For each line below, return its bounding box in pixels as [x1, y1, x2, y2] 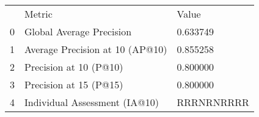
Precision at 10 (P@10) [24, 60, 123, 74]
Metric [24, 7, 53, 21]
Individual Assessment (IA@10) [24, 95, 159, 109]
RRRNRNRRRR [177, 95, 249, 109]
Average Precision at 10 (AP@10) [24, 42, 167, 56]
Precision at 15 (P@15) [24, 77, 123, 91]
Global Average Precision [24, 24, 132, 38]
